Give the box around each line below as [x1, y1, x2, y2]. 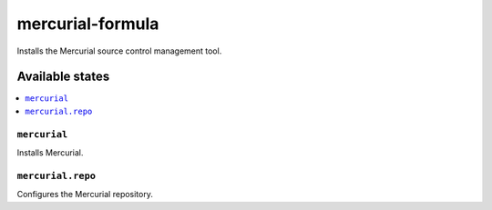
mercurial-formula [16, 14, 159, 34]
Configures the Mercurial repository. [16, 189, 154, 200]
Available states [16, 69, 110, 85]
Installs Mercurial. [16, 146, 84, 158]
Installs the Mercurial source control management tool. [16, 45, 222, 56]
